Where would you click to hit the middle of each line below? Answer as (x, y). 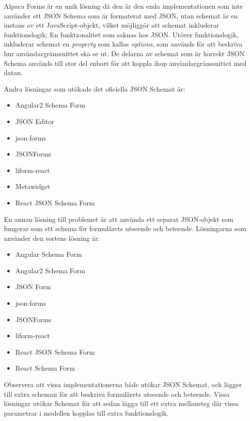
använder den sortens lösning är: (52, 238)
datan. (13, 72)
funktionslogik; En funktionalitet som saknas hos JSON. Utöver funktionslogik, (121, 34)
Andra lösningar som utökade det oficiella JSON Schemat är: (94, 88)
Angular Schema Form (48, 254)
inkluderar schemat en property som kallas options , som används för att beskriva (123, 44)
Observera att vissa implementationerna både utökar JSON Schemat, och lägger (123, 384)
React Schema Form (45, 368)
